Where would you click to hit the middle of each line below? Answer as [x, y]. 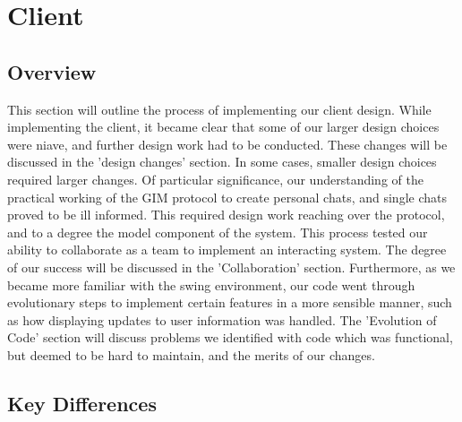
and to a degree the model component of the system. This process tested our [218, 232]
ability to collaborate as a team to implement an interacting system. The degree [227, 250]
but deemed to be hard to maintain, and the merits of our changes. [191, 354]
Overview [52, 71]
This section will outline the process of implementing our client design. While [219, 109]
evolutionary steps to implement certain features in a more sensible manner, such [230, 302]
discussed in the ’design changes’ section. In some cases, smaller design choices [222, 162]
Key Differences [82, 403]
